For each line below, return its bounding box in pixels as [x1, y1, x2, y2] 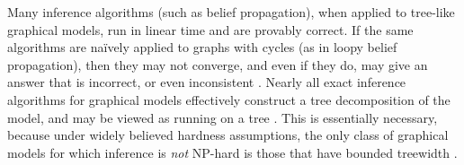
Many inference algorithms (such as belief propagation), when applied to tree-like [7, 3, 455, 21]
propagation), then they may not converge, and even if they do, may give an [7, 55, 428, 74]
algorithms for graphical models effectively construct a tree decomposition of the [7, 90, 451, 109]
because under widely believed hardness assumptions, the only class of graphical [7, 126, 449, 144]
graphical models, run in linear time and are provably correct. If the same [7, 20, 414, 39]
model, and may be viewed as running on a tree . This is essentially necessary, [7, 108, 438, 126]
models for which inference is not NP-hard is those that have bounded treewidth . [7, 143, 458, 161]
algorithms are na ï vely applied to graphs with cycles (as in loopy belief [7, 38, 397, 56]
